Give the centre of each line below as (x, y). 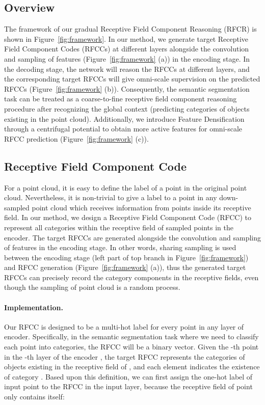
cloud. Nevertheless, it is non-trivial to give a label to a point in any (111, 197)
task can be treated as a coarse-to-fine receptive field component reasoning (121, 99)
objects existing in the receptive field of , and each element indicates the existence (132, 367)
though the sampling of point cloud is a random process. (92, 287)
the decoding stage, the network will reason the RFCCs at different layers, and (127, 69)
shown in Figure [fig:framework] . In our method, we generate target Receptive (126, 38)
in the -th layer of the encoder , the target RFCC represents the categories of (125, 356)
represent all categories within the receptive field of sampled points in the (119, 227)
